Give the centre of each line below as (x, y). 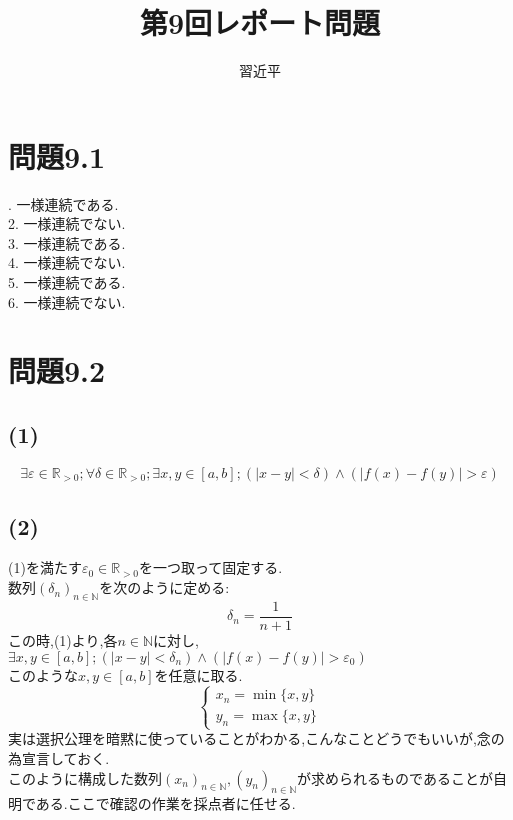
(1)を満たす (45, 567)
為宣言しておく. (59, 758)
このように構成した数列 (85, 777)
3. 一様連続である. (67, 242)
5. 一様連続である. (67, 282)
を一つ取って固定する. (211, 567)
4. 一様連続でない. (67, 262)
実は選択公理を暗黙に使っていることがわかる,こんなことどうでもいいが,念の (256, 738)
